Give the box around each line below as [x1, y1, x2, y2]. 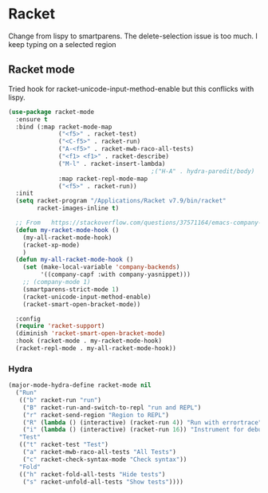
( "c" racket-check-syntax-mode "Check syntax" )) [22, 456, 187, 463]
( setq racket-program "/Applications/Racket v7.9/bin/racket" [15, 197, 227, 205]
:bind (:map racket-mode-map [15, 123, 112, 131]
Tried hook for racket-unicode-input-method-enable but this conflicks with [8, 84, 254, 93]
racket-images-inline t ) [37, 204, 120, 212]
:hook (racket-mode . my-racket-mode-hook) [15, 337, 162, 345]
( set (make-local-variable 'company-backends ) [22, 263, 180, 271]
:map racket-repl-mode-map [58, 175, 148, 183]
